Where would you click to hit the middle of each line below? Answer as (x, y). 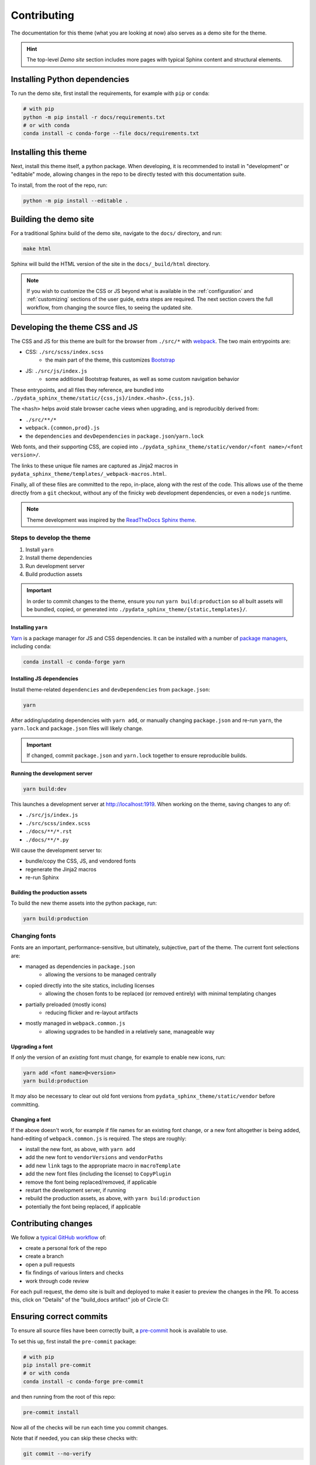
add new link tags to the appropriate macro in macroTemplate (103, 1166)
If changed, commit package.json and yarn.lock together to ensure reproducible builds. (137, 755)
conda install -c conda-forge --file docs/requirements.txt (111, 134)
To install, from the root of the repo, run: (59, 185)
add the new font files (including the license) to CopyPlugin (98, 1174)
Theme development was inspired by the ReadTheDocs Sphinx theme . (111, 520)
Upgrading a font (32, 1047)
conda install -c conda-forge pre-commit (83, 1381)
